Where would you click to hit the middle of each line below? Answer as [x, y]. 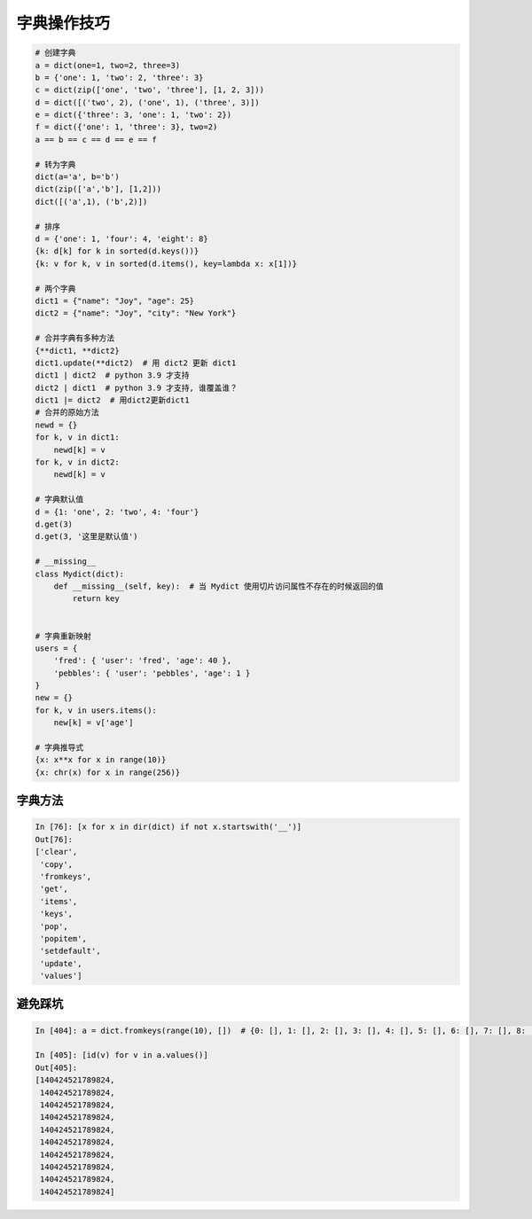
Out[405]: [56, 1067]
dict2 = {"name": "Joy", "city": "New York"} [136, 313]
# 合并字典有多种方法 [75, 338]
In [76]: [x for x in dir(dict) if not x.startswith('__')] [168, 827]
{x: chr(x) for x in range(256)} [108, 772]
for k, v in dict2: [77, 462]
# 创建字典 [55, 53]
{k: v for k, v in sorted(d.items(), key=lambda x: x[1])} [166, 263]
